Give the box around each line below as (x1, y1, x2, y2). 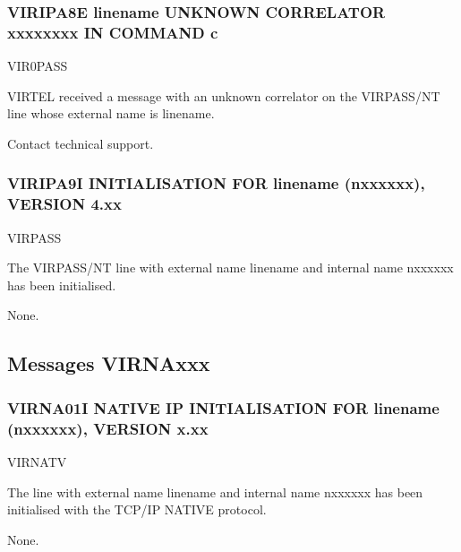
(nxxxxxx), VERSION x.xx (7, 417, 209, 439)
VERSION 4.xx (7, 193, 122, 215)
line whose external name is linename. (7, 104, 215, 123)
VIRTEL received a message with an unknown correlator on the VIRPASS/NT (7, 86, 440, 105)
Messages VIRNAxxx (7, 349, 210, 377)
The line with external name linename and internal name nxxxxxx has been (7, 482, 423, 501)
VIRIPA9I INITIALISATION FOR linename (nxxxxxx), (7, 172, 425, 194)
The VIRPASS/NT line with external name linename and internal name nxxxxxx (7, 258, 454, 277)
